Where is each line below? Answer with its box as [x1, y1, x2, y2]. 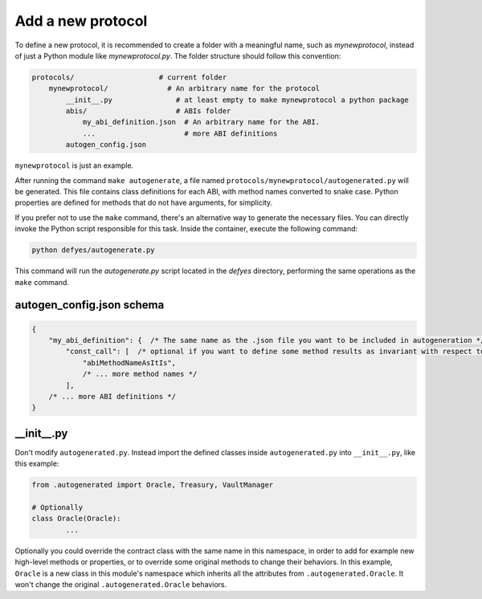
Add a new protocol [14, 12, 148, 30]
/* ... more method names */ [82, 369, 198, 379]
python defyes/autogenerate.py [31, 246, 156, 255]
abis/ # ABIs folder [65, 107, 231, 116]
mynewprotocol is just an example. [14, 161, 134, 170]
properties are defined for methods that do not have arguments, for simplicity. [14, 198, 273, 208]
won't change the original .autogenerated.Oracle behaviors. [14, 579, 227, 589]
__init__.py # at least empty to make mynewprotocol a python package [65, 95, 409, 104]
